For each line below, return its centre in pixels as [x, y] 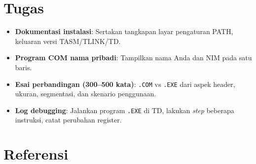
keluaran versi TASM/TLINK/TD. [68, 41]
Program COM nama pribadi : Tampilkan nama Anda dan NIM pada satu [133, 58]
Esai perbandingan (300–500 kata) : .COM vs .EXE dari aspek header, [125, 84]
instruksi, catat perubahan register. [68, 120]
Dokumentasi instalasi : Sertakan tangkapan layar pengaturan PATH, [124, 31]
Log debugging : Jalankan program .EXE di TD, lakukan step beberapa [125, 110]
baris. [23, 67]
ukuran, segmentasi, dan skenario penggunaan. [86, 94]
